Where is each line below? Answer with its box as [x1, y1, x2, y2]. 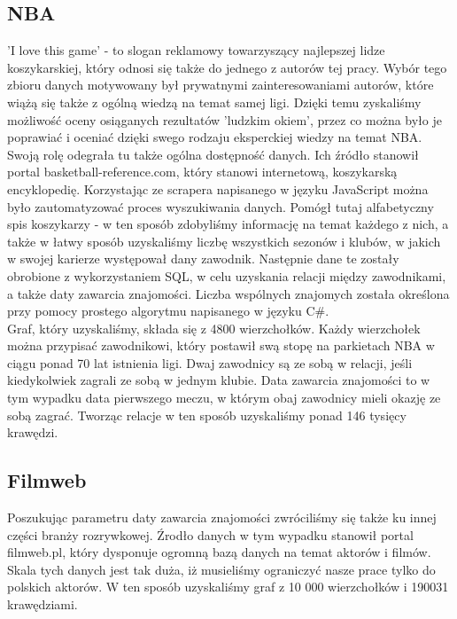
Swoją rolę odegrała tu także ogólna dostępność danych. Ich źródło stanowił [7, 145, 419, 163]
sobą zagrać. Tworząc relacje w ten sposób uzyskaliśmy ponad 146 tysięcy [7, 405, 407, 424]
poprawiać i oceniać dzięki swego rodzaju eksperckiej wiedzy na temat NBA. [7, 128, 422, 146]
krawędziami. [7, 595, 78, 614]
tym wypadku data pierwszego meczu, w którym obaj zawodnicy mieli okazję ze [7, 388, 441, 407]
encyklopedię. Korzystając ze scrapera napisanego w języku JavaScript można [7, 179, 429, 198]
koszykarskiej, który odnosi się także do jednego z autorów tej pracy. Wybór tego [7, 58, 447, 76]
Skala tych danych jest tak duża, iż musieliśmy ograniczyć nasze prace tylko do [7, 560, 436, 578]
